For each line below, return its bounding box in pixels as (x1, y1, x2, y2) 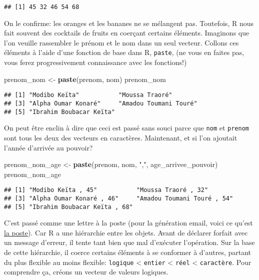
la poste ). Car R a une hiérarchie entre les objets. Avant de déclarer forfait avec (4, 227, 248, 237)
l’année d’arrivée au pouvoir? (4, 142, 93, 152)
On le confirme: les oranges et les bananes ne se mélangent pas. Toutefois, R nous (4, 17, 253, 28)
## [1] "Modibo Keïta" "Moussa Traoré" (4, 91, 172, 99)
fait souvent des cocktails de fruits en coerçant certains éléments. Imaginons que (4, 27, 249, 38)
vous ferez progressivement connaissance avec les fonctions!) (4, 57, 187, 67)
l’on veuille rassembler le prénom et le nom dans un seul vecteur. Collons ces (4, 37, 239, 47)
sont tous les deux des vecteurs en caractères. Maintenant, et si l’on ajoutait (4, 132, 237, 142)
